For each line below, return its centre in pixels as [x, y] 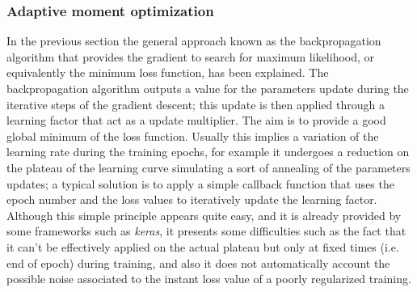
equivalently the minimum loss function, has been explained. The [168, 72]
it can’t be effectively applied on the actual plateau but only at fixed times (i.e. [203, 246]
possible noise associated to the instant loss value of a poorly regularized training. [209, 279]
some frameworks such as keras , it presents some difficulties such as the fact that [206, 231]
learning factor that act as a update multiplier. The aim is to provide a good [196, 120]
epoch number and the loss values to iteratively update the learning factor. [192, 199]
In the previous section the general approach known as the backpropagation [194, 41]
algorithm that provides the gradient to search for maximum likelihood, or [191, 56]
